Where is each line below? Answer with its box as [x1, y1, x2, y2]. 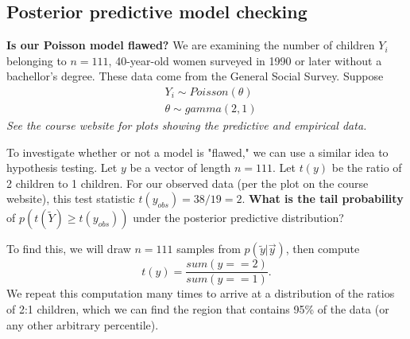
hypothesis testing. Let [6, 159, 118, 176]
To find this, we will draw [6, 240, 131, 257]
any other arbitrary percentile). [6, 316, 159, 333]
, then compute [285, 240, 360, 257]
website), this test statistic [6, 190, 135, 207]
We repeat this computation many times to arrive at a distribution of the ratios [6, 285, 395, 302]
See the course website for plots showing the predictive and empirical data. [6, 117, 367, 134]
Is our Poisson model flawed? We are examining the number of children [6, 37, 375, 53]
